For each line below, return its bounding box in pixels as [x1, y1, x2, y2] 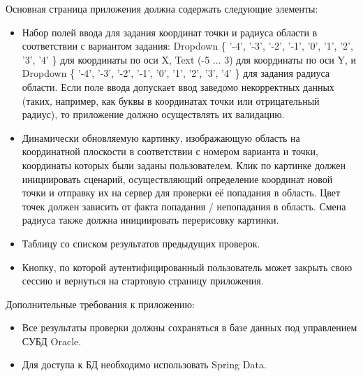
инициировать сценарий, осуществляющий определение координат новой [22, 171, 333, 186]
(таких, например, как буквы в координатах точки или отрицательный [22, 93, 320, 108]
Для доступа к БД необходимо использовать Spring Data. [22, 357, 267, 372]
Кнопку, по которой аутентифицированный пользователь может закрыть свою [22, 259, 353, 274]
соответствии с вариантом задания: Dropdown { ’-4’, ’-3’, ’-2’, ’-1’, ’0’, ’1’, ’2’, [22, 38, 353, 53]
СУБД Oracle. [22, 333, 82, 348]
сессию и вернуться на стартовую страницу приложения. [22, 273, 264, 288]
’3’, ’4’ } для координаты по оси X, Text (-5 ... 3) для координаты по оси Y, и [22, 52, 356, 66]
